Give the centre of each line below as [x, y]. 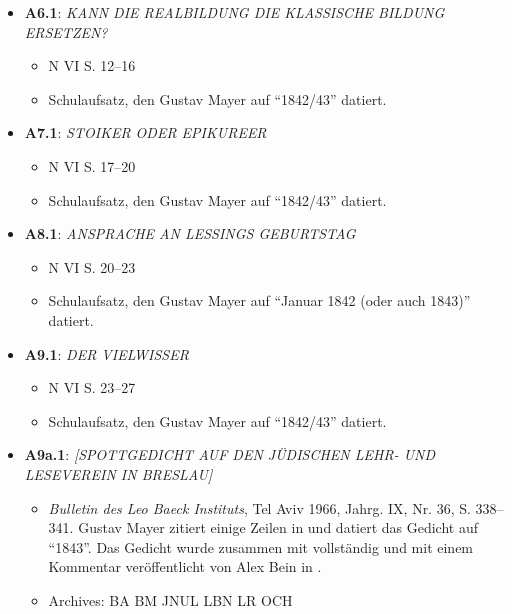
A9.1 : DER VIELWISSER [106, 353]
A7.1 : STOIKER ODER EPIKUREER [145, 132]
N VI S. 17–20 [92, 165]
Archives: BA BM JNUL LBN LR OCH [170, 599]
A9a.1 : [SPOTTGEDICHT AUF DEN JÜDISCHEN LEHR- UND [230, 454]
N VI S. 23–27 [92, 387]
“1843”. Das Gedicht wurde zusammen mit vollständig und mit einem [261, 546]
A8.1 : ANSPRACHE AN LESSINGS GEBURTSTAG [190, 233]
